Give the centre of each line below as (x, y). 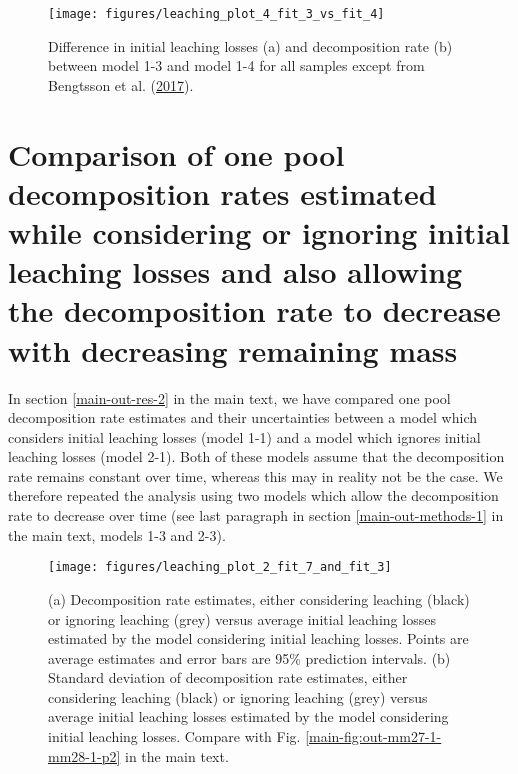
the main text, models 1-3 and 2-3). (117, 534)
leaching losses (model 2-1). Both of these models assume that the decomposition (256, 456)
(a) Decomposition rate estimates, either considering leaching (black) (259, 598)
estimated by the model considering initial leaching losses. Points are (258, 638)
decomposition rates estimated (222, 192)
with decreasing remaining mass (233, 349)
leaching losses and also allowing (235, 271)
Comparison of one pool (176, 153)
